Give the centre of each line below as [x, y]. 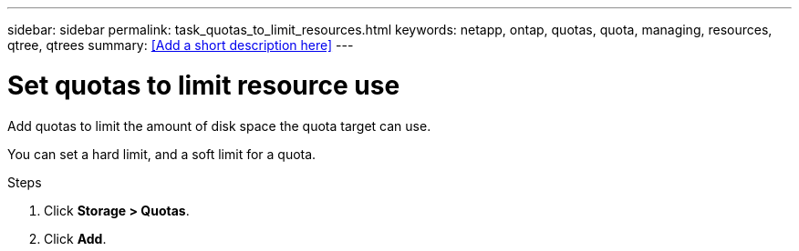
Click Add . [75, 238]
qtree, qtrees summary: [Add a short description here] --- [181, 45]
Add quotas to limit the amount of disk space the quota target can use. [219, 125]
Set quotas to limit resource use [204, 85]
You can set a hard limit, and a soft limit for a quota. [162, 154]
